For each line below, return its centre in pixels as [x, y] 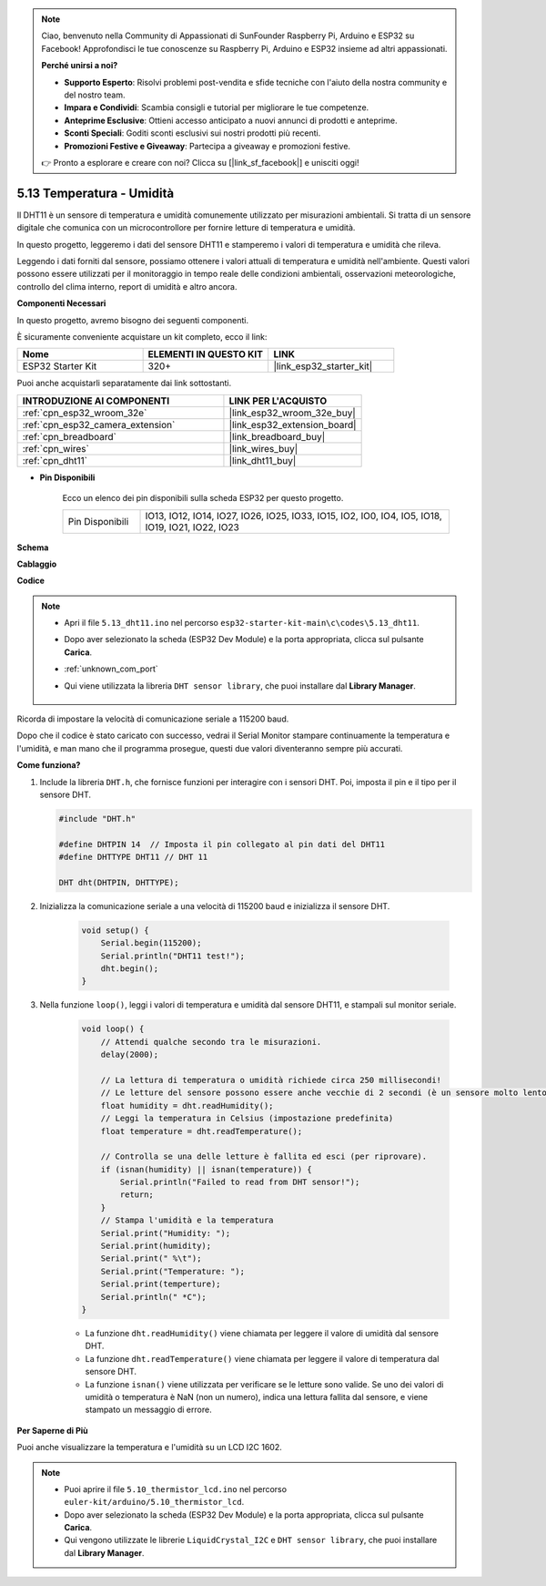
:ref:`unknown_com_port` [111, 669]
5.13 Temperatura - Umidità [96, 193]
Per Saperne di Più [52, 1430]
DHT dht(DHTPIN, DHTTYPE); [119, 882]
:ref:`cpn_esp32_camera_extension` [99, 425]
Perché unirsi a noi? [80, 66]
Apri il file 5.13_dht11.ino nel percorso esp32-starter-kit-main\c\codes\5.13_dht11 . [242, 623]
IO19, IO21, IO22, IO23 [192, 527]
